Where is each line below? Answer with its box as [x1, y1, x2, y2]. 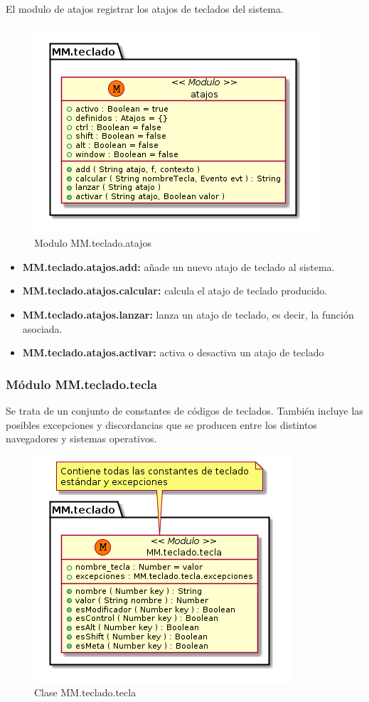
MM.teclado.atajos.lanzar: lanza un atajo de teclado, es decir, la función [22, 307, 354, 321]
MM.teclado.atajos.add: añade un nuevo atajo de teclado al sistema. [22, 259, 335, 274]
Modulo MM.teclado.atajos [34, 235, 152, 250]
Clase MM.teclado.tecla [34, 685, 137, 700]
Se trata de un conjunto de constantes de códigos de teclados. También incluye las [6, 403, 363, 418]
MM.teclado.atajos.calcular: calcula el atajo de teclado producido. [22, 283, 328, 298]
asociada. [22, 321, 63, 336]
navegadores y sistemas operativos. [6, 431, 157, 446]
